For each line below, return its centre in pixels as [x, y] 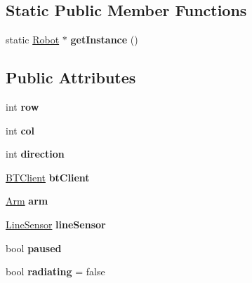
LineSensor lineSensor [56, 224]
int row [22, 106]
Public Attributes [71, 77]
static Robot [33, 40]
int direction [35, 154]
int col [20, 130]
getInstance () [104, 40]
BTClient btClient [48, 177]
